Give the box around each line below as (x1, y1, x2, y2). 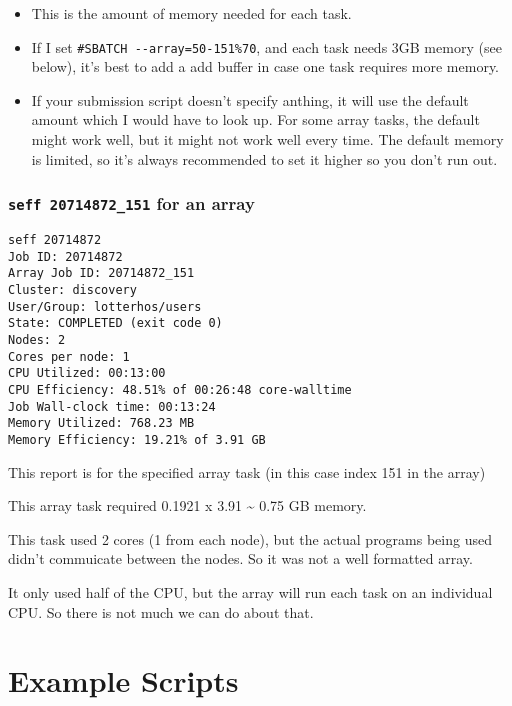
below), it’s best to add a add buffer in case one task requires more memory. (31, 56, 500, 77)
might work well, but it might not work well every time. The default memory (31, 129, 504, 150)
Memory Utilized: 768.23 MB (8, 416, 195, 431)
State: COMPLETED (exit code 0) (8, 316, 223, 331)
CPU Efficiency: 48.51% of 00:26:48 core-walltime (8, 382, 352, 397)
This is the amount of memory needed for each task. (31, 3, 352, 23)
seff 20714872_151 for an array (8, 191, 255, 216)
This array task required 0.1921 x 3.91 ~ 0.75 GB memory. (8, 495, 367, 516)
